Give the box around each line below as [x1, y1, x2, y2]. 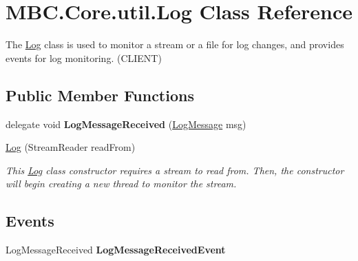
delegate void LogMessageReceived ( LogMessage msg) [6, 116, 246, 131]
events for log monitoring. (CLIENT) [6, 50, 162, 65]
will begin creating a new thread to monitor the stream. [6, 176, 237, 191]
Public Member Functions [6, 84, 194, 105]
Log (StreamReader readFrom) [6, 140, 136, 154]
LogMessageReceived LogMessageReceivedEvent [6, 242, 226, 257]
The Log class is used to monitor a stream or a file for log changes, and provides [6, 37, 344, 52]
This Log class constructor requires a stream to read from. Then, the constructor [6, 163, 344, 177]
